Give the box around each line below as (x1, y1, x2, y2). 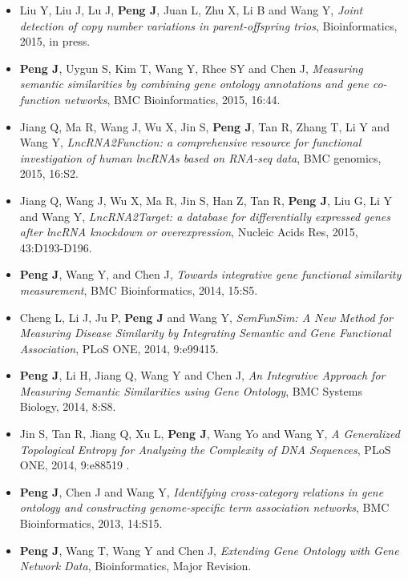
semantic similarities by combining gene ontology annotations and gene (19, 75, 369, 92)
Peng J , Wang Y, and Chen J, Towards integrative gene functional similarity (19, 266, 402, 283)
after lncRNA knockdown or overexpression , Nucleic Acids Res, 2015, (19, 223, 358, 240)
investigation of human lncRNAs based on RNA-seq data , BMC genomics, (19, 149, 382, 166)
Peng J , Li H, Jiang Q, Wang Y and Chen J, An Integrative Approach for (19, 367, 386, 384)
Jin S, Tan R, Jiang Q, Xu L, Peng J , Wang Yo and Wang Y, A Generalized (19, 425, 400, 442)
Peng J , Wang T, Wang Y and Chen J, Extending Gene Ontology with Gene (19, 541, 399, 558)
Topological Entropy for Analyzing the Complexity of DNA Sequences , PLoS (19, 440, 391, 457)
